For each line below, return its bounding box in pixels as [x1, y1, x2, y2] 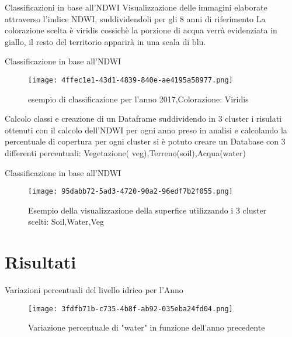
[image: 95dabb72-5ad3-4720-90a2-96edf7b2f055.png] [28, 187, 233, 196]
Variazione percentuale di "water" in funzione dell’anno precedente [28, 321, 265, 333]
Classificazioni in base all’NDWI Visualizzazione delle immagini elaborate [5, 1, 267, 13]
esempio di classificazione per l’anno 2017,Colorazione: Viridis [28, 92, 249, 105]
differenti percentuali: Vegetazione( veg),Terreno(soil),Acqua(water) [5, 147, 246, 159]
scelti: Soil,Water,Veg [28, 215, 105, 228]
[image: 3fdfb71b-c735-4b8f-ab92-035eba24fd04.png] [28, 304, 233, 313]
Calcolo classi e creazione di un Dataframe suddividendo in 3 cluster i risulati [5, 112, 282, 125]
